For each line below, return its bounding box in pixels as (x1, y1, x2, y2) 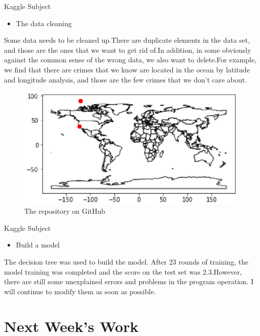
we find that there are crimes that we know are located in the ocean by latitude (4, 64, 250, 74)
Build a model (16, 239, 60, 250)
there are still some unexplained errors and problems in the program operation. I (4, 276, 253, 287)
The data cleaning (16, 18, 72, 28)
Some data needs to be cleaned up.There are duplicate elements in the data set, (4, 35, 250, 45)
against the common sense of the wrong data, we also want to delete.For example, (4, 54, 257, 65)
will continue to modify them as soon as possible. (4, 286, 156, 296)
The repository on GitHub (24, 206, 105, 216)
